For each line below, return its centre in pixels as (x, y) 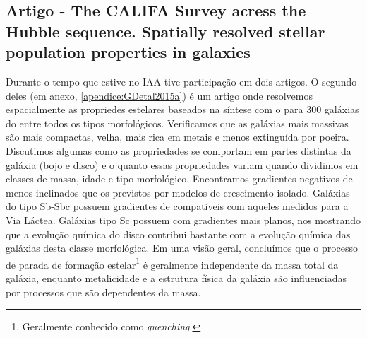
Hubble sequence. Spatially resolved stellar (166, 31)
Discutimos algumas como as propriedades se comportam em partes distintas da (179, 150)
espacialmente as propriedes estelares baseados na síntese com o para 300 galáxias (182, 109)
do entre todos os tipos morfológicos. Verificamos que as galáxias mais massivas (177, 123)
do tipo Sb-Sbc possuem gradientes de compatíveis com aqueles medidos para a (177, 206)
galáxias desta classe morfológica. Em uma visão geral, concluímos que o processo (182, 248)
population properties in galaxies (128, 52)
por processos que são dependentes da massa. (103, 292)
